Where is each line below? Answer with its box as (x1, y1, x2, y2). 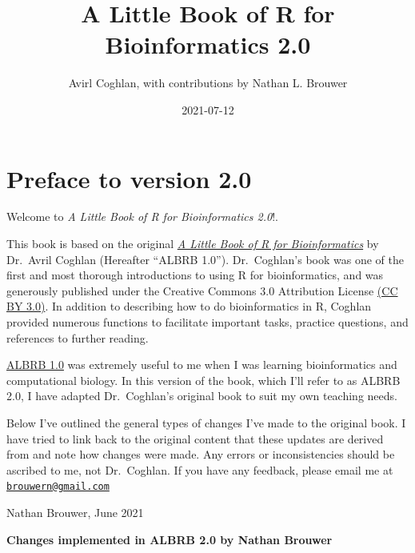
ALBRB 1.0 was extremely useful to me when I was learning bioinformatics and (6, 356, 397, 373)
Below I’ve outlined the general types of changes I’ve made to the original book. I (6, 414, 406, 431)
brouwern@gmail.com (6, 481, 110, 493)
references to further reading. (6, 329, 149, 346)
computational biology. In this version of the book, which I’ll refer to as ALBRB (6, 371, 401, 388)
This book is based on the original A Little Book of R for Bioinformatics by (6, 235, 379, 252)
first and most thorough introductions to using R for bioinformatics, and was (6, 266, 384, 283)
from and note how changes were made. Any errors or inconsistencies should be (6, 446, 395, 463)
